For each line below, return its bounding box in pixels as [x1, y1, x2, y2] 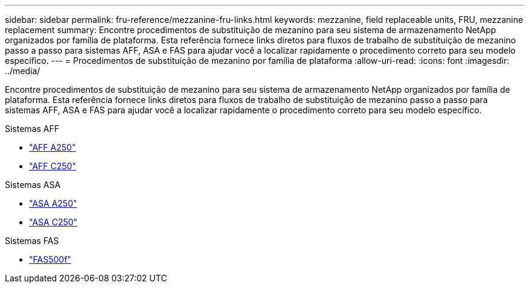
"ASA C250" [29, 217, 78, 227]
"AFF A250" [29, 142, 76, 152]
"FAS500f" [29, 254, 71, 265]
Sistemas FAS [5, 236, 59, 246]
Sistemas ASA [5, 180, 61, 190]
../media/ [5, 66, 40, 76]
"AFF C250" [29, 161, 76, 171]
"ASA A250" [29, 198, 77, 208]
